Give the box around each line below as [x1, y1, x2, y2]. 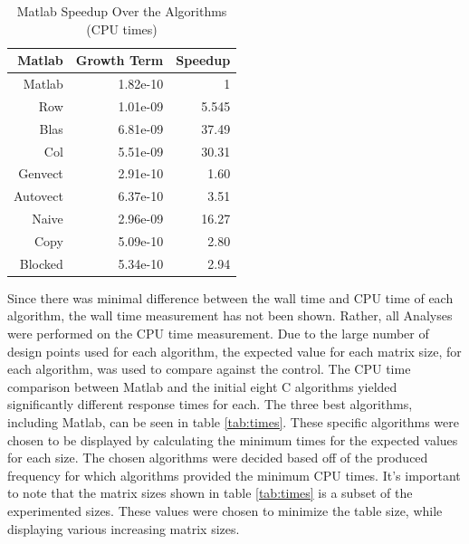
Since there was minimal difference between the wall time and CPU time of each [7, 288, 454, 307]
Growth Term [75, 51, 164, 70]
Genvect [18, 164, 63, 183]
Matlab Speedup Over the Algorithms [16, 2, 227, 20]
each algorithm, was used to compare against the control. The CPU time [7, 359, 411, 378]
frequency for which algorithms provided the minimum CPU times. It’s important [7, 465, 461, 484]
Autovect [14, 186, 63, 205]
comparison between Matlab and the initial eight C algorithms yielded [7, 377, 397, 396]
